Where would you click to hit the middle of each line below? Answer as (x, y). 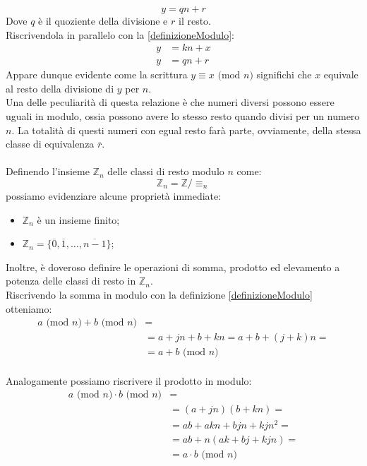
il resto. (194, 20)
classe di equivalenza (50, 144)
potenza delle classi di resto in (71, 281)
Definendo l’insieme (48, 171)
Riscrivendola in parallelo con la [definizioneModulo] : (120, 34)
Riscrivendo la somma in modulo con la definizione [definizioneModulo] (159, 294)
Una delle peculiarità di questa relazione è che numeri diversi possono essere (170, 102)
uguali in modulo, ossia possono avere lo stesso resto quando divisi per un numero (183, 116)
